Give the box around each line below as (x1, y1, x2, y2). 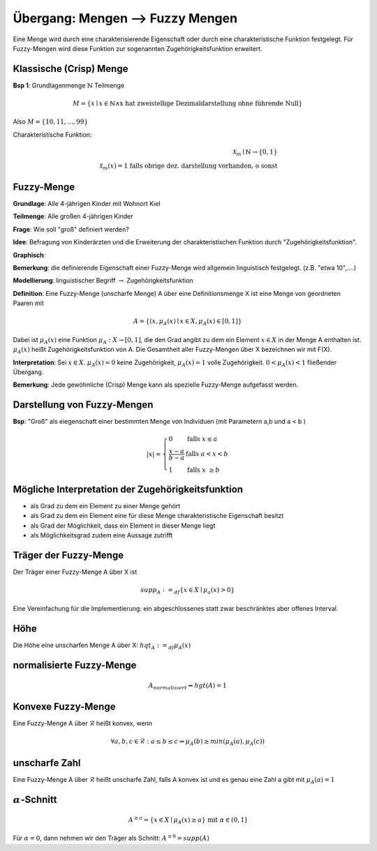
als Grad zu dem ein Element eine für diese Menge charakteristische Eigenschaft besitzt (30, 512, 284, 520)
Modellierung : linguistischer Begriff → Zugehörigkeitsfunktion (13, 276, 193, 285)
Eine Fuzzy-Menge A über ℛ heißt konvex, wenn (13, 719, 153, 727)
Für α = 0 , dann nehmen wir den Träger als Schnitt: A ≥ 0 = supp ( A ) (13, 833, 209, 843)
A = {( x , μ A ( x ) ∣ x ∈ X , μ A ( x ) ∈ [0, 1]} (133, 318, 242, 327)
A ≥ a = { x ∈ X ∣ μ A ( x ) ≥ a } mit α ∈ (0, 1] (128, 815, 247, 825)
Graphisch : (13, 251, 46, 259)
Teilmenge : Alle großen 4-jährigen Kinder (13, 212, 133, 221)
